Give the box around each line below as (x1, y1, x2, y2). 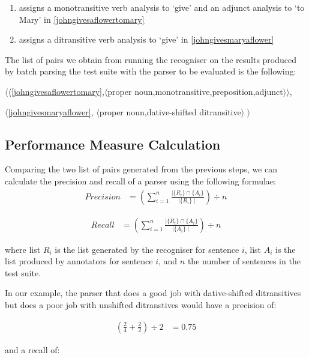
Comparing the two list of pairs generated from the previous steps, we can (5, 163, 277, 175)
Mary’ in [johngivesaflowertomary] (19, 13, 145, 25)
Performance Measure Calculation (5, 135, 221, 153)
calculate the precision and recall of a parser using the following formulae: (5, 174, 276, 187)
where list (5, 243, 41, 255)
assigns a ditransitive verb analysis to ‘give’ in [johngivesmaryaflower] (19, 33, 274, 46)
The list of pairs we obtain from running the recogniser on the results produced (5, 53, 297, 65)
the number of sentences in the (187, 255, 301, 267)
